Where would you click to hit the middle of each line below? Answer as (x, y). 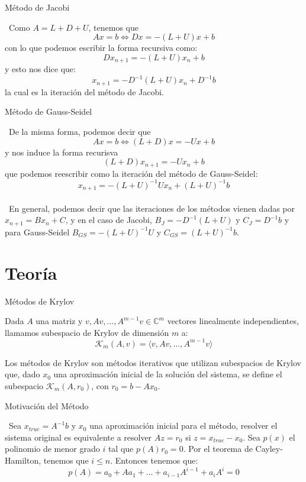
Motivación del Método (47, 405)
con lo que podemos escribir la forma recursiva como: (101, 48)
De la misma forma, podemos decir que (80, 131)
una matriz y (59, 321)
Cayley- (269, 449)
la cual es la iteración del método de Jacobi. (85, 91)
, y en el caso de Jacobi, (109, 220)
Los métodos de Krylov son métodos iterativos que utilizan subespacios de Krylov (153, 362)
